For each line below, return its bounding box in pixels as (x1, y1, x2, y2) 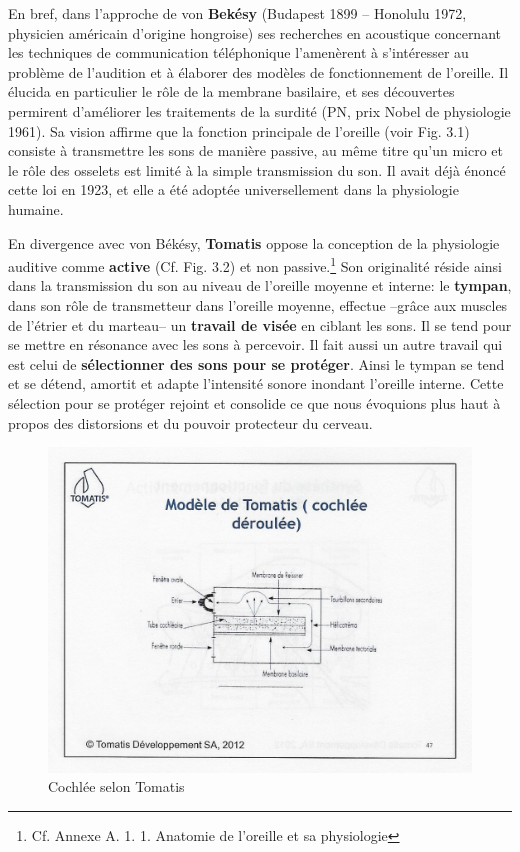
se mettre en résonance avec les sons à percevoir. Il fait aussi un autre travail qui (8, 334, 503, 355)
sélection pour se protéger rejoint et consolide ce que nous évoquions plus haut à (8, 392, 501, 413)
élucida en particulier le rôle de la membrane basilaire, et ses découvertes (8, 81, 455, 102)
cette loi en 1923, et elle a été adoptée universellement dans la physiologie (8, 179, 459, 200)
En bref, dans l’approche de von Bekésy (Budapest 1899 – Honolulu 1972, (8, 3, 467, 23)
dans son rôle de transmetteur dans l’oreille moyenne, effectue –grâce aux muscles (8, 294, 508, 315)
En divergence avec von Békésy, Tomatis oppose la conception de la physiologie (8, 232, 500, 253)
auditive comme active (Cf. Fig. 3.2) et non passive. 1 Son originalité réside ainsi (8, 253, 503, 276)
